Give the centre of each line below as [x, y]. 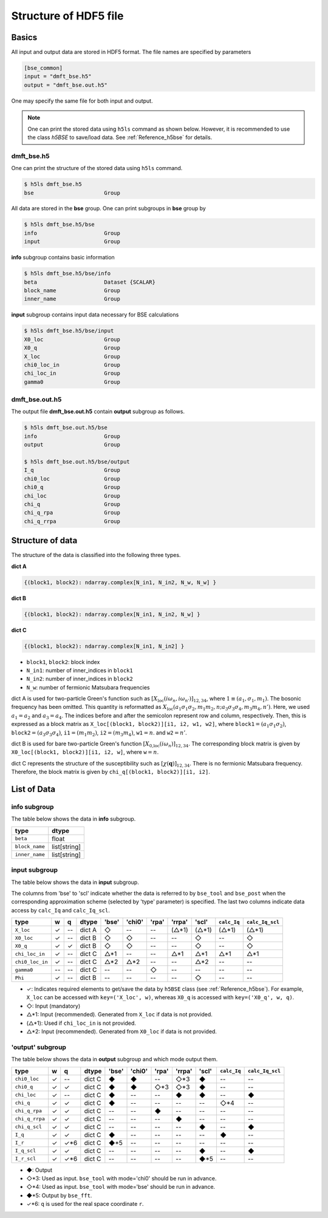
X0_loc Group [72, 339]
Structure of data [44, 541]
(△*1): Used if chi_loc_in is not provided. [81, 1023]
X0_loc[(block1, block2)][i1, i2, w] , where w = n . [85, 752]
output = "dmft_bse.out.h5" [66, 85]
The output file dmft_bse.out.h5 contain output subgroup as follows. [98, 412]
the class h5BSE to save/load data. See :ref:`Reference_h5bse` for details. [120, 137]
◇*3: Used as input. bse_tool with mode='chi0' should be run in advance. [121, 1178]
